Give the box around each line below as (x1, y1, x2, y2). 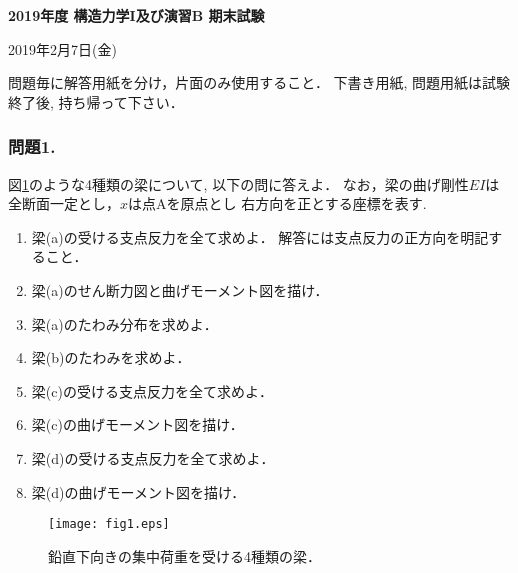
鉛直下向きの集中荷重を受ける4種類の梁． (48, 545, 321, 566)
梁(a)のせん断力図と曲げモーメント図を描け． (31, 279, 329, 300)
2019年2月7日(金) (8, 38, 117, 59)
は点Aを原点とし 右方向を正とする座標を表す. (128, 193, 427, 214)
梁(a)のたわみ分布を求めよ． (31, 313, 218, 334)
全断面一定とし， (8, 193, 120, 214)
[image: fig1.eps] (48, 517, 170, 532)
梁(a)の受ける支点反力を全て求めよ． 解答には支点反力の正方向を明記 (31, 226, 489, 247)
